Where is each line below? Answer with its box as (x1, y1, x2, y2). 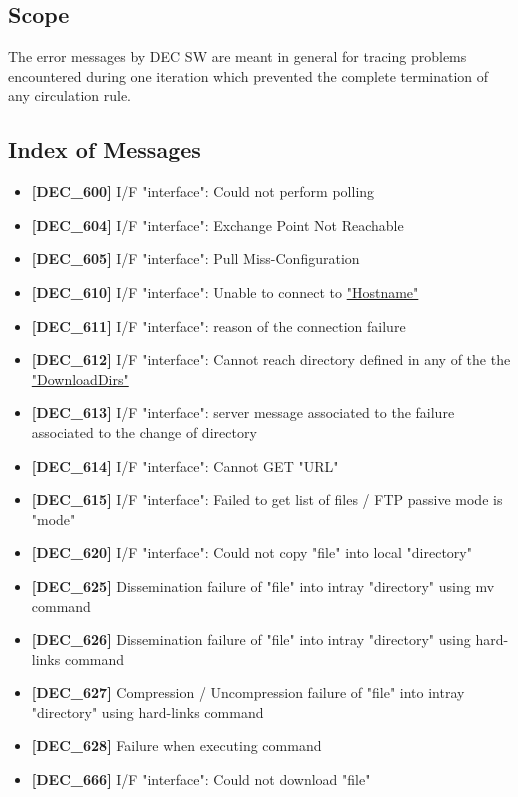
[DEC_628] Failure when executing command (31, 735, 322, 756)
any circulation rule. (8, 85, 131, 106)
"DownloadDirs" (31, 368, 129, 389)
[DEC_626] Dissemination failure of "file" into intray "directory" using (31, 629, 471, 650)
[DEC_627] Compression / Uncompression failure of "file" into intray (31, 682, 465, 703)
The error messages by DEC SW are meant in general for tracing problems (8, 46, 467, 67)
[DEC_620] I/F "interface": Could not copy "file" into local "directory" (31, 542, 472, 563)
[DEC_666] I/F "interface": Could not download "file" (31, 769, 371, 790)
